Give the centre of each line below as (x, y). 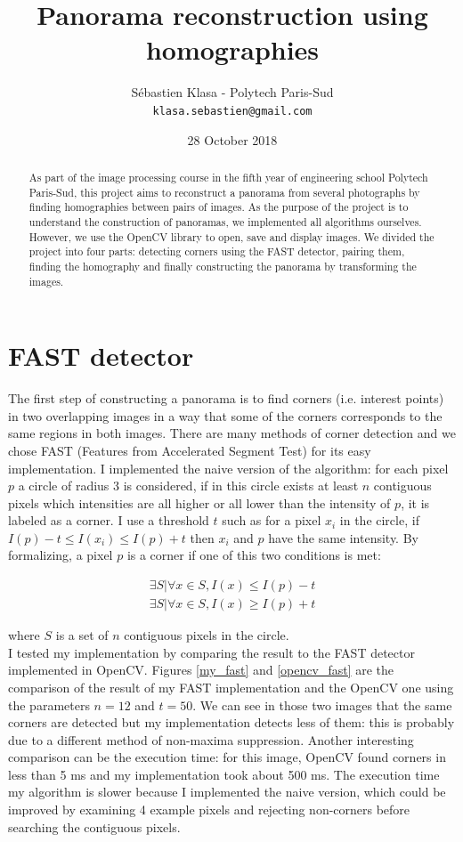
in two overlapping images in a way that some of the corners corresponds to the (225, 415)
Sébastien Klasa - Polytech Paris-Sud (232, 92)
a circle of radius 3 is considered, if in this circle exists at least (188, 486)
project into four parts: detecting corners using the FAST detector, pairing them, (217, 251)
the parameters (49, 704)
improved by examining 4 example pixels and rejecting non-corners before (209, 810)
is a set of (82, 635)
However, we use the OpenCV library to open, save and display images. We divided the (231, 236)
